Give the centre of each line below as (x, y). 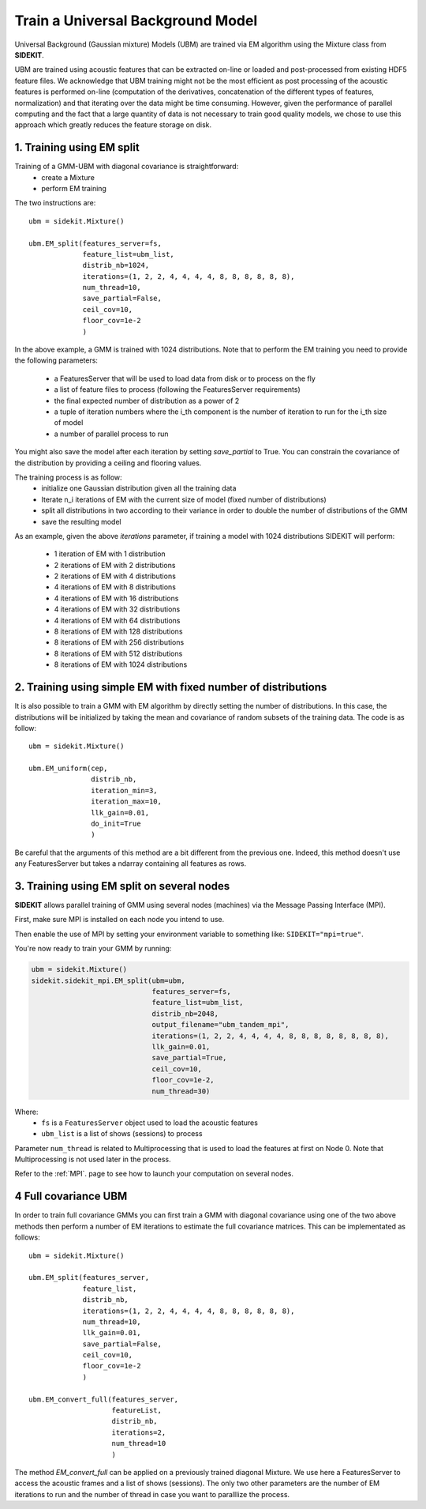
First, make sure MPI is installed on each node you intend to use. (120, 920)
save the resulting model (81, 521)
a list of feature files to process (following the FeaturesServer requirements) (177, 389)
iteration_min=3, (124, 790)
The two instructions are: (55, 203)
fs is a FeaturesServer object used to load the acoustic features (149, 1123)
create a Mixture (68, 177)
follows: (27, 1237)
